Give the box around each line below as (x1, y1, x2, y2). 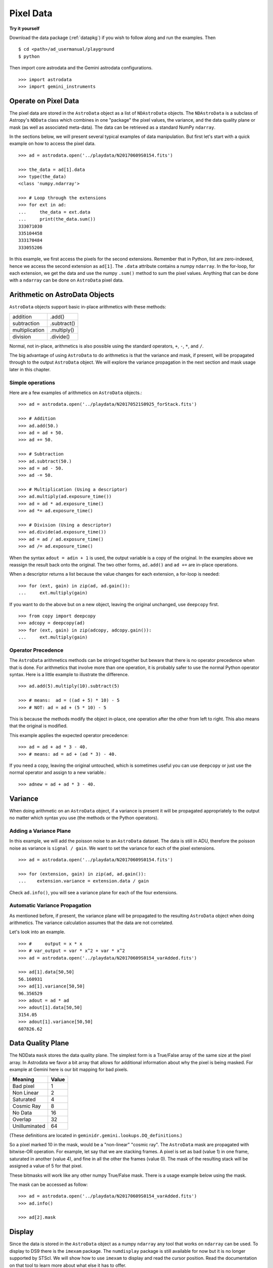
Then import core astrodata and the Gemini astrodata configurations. (9, 65, 153, 71)
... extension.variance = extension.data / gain (18, 878, 149, 884)
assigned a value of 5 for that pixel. (9, 1163, 83, 1169)
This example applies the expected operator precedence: (9, 732, 129, 738)
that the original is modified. (9, 723, 68, 729)
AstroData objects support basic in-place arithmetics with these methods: (9, 304, 166, 310)
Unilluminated (12, 1122, 45, 1130)
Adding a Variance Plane (9, 827, 71, 834)
